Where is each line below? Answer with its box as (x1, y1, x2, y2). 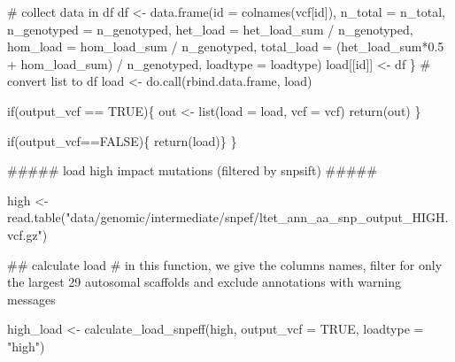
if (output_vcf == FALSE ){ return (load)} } (7, 131, 237, 150)
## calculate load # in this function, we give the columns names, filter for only (7, 255, 443, 273)
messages (7, 289, 56, 308)
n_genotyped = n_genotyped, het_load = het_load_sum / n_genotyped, (7, 19, 413, 38)
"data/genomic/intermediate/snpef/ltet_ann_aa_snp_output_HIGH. (66, 208, 449, 227)
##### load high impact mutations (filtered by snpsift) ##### (7, 161, 377, 180)
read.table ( (7, 208, 66, 227)
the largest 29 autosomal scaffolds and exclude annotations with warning (7, 273, 401, 291)
